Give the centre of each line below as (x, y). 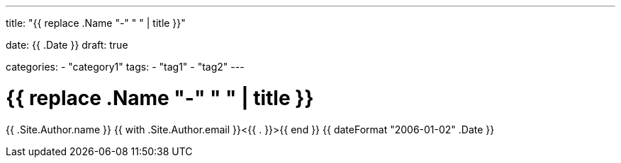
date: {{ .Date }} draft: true (67, 45)
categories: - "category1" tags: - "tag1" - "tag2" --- (125, 67)
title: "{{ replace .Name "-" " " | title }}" (96, 23)
